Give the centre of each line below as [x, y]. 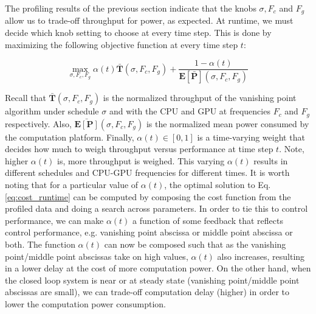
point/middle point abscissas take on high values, [97, 256]
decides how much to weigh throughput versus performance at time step [139, 149]
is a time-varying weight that [251, 137]
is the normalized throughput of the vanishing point [200, 98]
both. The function [40, 244]
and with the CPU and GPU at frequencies [190, 111]
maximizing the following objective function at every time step [122, 44]
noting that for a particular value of [72, 184]
